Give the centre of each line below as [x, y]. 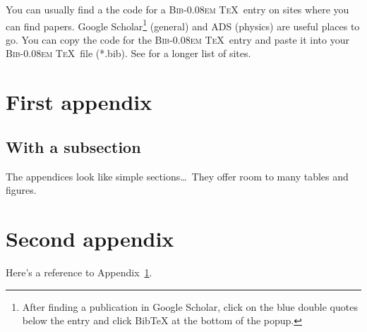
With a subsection [73, 146]
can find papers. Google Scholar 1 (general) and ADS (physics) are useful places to [183, 25]
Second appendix [90, 238]
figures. [21, 190]
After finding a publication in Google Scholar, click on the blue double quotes [190, 306]
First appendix [79, 102]
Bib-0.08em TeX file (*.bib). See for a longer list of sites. [128, 53]
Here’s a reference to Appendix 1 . [79, 272]
